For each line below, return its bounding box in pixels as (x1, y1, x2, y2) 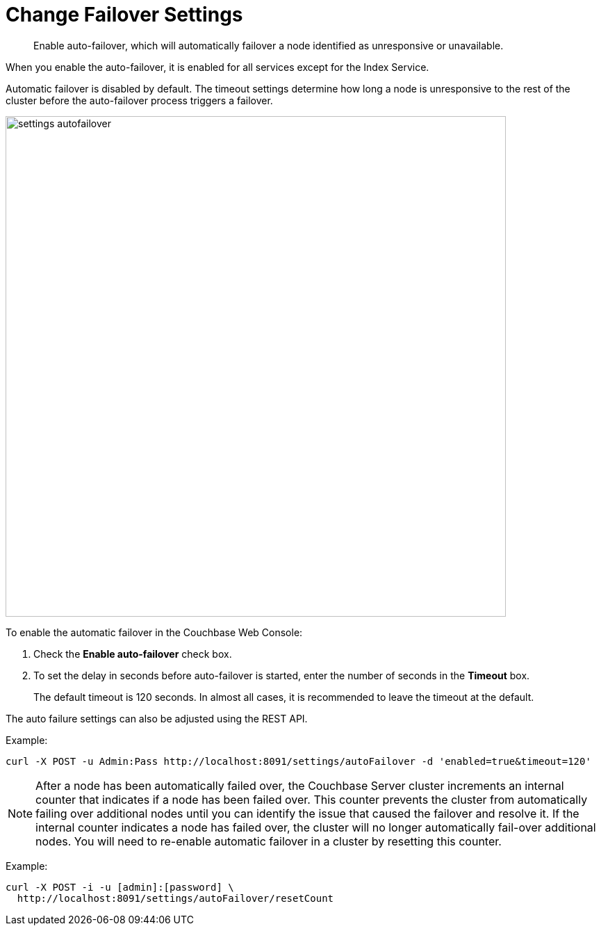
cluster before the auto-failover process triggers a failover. (6, 94, 273, 106)
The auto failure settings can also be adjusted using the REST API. (6, 712, 308, 724)
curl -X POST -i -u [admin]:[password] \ (6, 881, 234, 893)
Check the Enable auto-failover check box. (33, 647, 232, 660)
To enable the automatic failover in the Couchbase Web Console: (6, 626, 303, 638)
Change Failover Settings (6, 3, 243, 26)
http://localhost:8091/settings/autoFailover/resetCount (17, 892, 334, 904)
